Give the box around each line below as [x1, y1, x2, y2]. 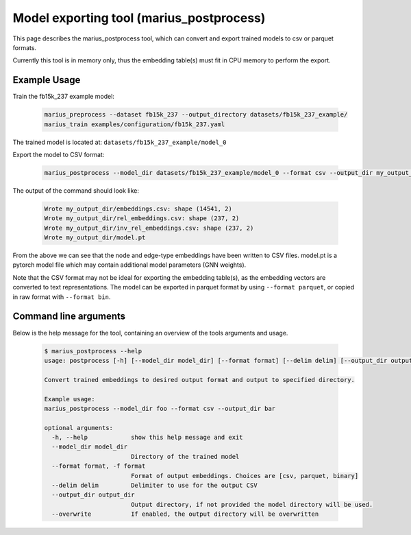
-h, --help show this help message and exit [51, 433, 243, 442]
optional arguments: [44, 424, 113, 431]
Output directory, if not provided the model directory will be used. [130, 501, 373, 508]
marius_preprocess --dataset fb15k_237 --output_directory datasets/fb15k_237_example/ [44, 110, 348, 119]
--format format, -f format [51, 462, 146, 470]
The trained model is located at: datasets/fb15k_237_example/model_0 [12, 138, 227, 146]
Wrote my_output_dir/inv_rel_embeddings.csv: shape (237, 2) [44, 224, 254, 232]
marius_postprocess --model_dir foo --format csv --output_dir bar [44, 405, 276, 412]
